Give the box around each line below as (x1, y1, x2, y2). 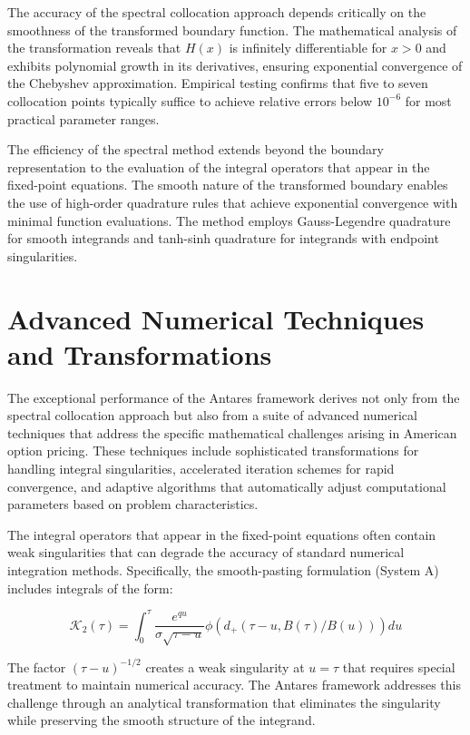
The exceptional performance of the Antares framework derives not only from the (7, 387, 460, 407)
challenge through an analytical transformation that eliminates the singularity (7, 692, 441, 711)
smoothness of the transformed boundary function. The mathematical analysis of (7, 20, 457, 39)
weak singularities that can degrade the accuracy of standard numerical (7, 543, 405, 562)
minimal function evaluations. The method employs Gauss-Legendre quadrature (7, 211, 451, 230)
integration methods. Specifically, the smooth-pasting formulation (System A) (7, 560, 439, 579)
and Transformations (7, 335, 272, 372)
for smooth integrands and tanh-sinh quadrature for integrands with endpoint (7, 229, 439, 248)
